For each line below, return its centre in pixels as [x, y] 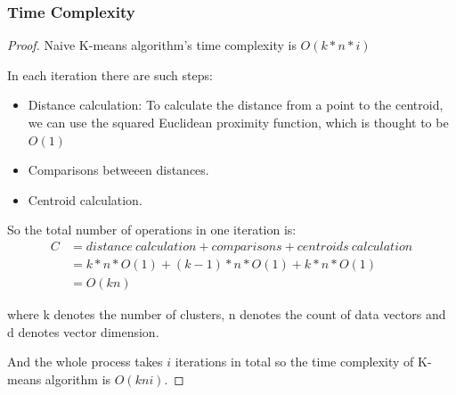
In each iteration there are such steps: [110, 74]
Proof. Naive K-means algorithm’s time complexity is [152, 45]
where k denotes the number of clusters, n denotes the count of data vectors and [227, 314]
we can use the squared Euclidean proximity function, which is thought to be [238, 122]
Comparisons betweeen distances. [118, 170]
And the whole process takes [85, 362]
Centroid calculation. [85, 199]
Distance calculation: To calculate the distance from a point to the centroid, [236, 105]
